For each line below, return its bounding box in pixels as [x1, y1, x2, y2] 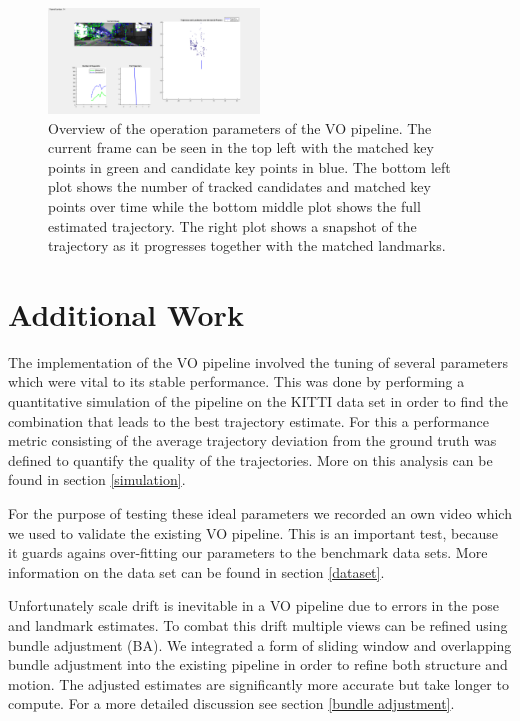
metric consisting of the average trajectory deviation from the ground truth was [8, 430, 497, 451]
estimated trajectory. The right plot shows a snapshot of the [48, 215, 417, 236]
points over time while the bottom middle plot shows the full [48, 195, 421, 216]
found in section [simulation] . [8, 469, 186, 490]
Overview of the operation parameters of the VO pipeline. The [48, 117, 432, 138]
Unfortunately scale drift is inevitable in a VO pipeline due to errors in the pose [8, 595, 499, 616]
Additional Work [8, 293, 244, 334]
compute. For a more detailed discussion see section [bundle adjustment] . [8, 693, 455, 714]
